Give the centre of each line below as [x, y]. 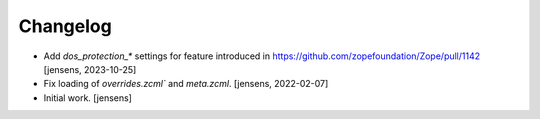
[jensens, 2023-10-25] [90, 69]
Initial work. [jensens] [87, 97]
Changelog [65, 26]
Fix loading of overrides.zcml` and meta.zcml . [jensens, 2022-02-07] [186, 84]
